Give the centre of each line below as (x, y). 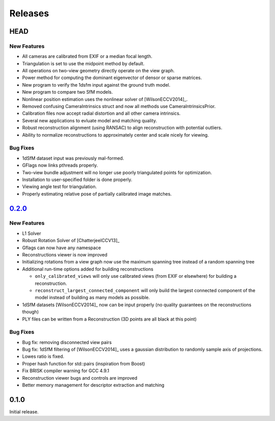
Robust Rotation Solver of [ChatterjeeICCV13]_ (71, 241)
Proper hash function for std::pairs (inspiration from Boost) (84, 363)
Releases (29, 13)
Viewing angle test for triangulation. (59, 187)
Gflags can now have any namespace (62, 248)
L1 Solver (32, 233)
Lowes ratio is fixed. (43, 356)
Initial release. (24, 412)
